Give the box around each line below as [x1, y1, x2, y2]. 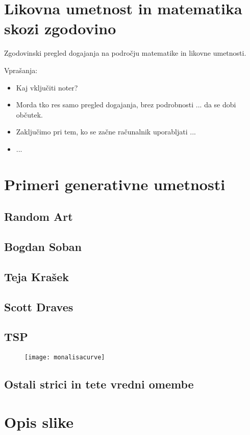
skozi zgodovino [4, 18, 116, 39]
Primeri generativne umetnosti [4, 173, 226, 194]
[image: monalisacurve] [24, 354, 105, 361]
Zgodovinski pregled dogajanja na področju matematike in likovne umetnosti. [4, 48, 246, 58]
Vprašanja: [4, 64, 38, 75]
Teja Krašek [4, 268, 69, 284]
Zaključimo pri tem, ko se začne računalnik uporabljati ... [16, 126, 196, 137]
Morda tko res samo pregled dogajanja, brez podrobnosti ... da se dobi [16, 99, 236, 110]
